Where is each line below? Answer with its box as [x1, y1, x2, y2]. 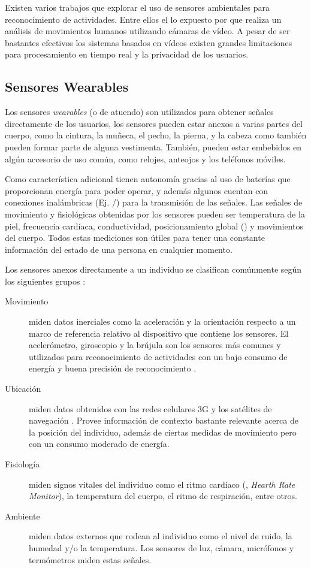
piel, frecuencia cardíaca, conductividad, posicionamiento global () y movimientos [5, 219, 304, 232]
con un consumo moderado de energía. [29, 437, 170, 450]
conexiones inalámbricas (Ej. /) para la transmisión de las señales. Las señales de [5, 196, 303, 209]
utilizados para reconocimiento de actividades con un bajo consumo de [29, 350, 288, 362]
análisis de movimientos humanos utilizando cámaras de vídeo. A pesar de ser [5, 25, 290, 37]
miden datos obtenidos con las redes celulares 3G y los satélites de [29, 402, 272, 415]
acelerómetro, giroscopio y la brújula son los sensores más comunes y [29, 339, 281, 351]
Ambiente [5, 509, 40, 522]
